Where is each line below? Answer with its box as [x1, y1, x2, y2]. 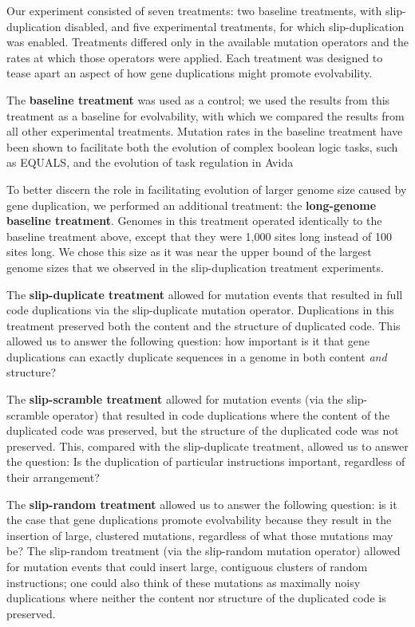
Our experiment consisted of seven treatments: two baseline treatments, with [6, 2, 382, 18]
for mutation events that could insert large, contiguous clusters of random [6, 558, 368, 574]
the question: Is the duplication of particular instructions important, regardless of [6, 453, 405, 470]
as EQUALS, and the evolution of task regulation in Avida [6, 154, 294, 171]
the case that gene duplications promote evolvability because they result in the [6, 511, 392, 528]
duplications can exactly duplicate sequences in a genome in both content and [6, 348, 387, 365]
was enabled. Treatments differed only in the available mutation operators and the [6, 34, 409, 50]
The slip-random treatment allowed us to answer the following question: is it [6, 495, 397, 512]
